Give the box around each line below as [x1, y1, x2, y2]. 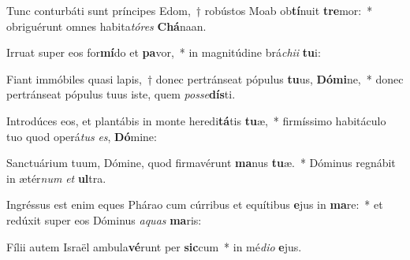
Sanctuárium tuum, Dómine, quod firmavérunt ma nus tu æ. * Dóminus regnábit [6, 154, 396, 171]
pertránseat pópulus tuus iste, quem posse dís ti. [6, 86, 236, 102]
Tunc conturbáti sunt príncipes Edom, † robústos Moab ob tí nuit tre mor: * [6, 2, 373, 18]
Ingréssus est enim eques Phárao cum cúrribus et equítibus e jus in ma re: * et [6, 196, 383, 213]
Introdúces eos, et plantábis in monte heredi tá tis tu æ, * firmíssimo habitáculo [6, 112, 386, 128]
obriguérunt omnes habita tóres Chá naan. [6, 17, 207, 34]
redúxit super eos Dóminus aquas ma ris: [6, 211, 202, 228]
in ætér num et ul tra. [6, 169, 106, 186]
